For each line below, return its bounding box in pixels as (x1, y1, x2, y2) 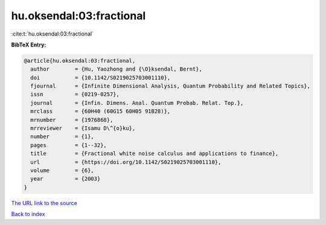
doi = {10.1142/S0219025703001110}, (30, 74, 171, 81)
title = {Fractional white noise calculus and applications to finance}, (30, 150, 279, 157)
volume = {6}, (30, 167, 95, 174)
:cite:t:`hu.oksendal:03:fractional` (11, 30, 94, 37)
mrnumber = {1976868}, (30, 116, 113, 123)
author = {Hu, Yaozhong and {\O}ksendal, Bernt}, (30, 66, 202, 72)
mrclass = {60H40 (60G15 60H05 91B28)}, (30, 108, 171, 115)
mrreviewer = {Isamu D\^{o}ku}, (30, 125, 136, 132)
